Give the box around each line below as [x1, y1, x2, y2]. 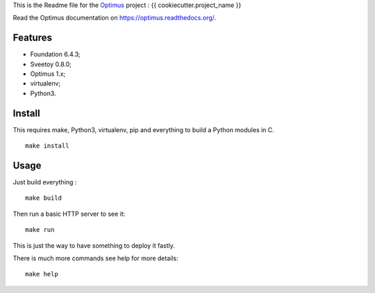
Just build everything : [12, 178, 77, 187]
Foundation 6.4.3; [30, 50, 81, 58]
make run [25, 226, 55, 234]
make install [25, 142, 69, 150]
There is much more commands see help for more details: [12, 254, 178, 262]
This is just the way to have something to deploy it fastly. [12, 241, 175, 250]
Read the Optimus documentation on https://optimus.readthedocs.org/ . [12, 14, 217, 22]
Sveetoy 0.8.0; [30, 60, 72, 68]
